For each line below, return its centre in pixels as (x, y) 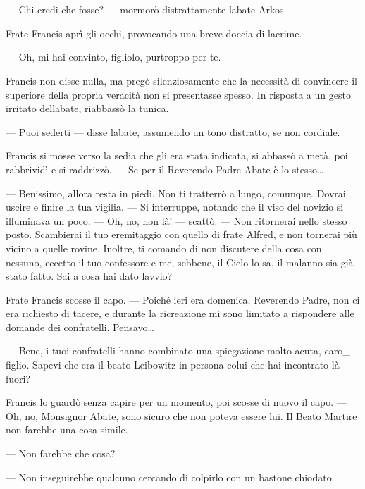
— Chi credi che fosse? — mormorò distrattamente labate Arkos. (146, 10)
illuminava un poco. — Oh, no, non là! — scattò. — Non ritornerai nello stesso (177, 220)
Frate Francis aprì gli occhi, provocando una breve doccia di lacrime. (154, 33)
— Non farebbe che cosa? (61, 453)
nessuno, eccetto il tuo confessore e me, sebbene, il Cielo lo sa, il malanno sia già (180, 262)
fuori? (18, 378)
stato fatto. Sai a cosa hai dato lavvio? (89, 276)
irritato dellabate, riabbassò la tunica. (87, 108)
